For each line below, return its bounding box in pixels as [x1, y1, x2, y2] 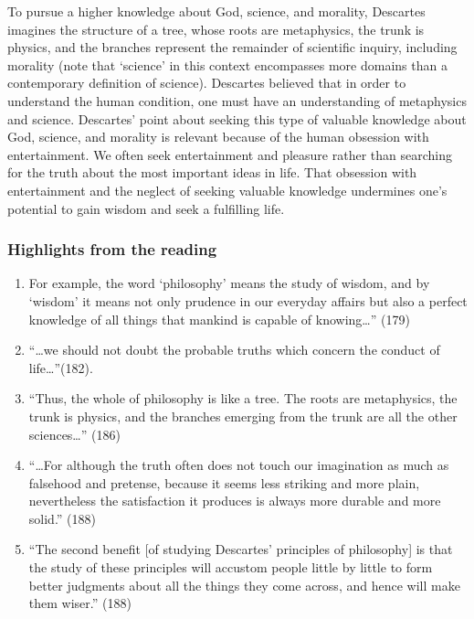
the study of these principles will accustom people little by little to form [28, 558, 433, 577]
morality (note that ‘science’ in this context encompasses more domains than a [7, 55, 448, 74]
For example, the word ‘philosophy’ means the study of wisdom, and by [28, 273, 430, 293]
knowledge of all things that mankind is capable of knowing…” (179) [28, 309, 410, 328]
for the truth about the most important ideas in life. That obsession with [7, 163, 417, 182]
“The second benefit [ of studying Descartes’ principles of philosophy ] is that [28, 539, 453, 559]
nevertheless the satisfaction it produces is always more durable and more [28, 491, 441, 510]
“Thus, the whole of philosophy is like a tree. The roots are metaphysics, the [28, 389, 458, 408]
